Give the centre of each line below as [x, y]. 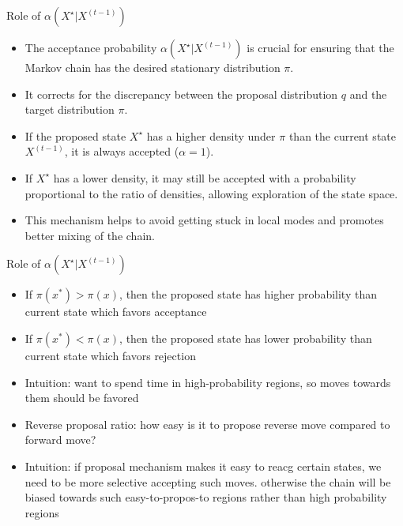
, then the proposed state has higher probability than [248, 294]
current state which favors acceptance [116, 312]
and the [368, 94]
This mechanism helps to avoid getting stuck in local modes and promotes [204, 220]
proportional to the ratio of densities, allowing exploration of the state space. [211, 193]
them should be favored [82, 398]
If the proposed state [75, 135]
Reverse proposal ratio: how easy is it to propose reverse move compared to [207, 424]
